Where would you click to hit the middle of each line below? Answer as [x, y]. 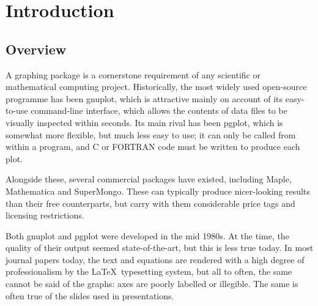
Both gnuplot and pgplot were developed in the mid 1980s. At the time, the [147, 235]
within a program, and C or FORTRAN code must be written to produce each [153, 147]
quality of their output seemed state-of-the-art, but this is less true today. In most [160, 248]
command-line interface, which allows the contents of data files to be [159, 110]
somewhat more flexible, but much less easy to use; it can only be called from [151, 134]
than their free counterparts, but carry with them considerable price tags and [150, 203]
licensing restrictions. [45, 215]
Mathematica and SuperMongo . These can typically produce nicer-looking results [158, 191]
